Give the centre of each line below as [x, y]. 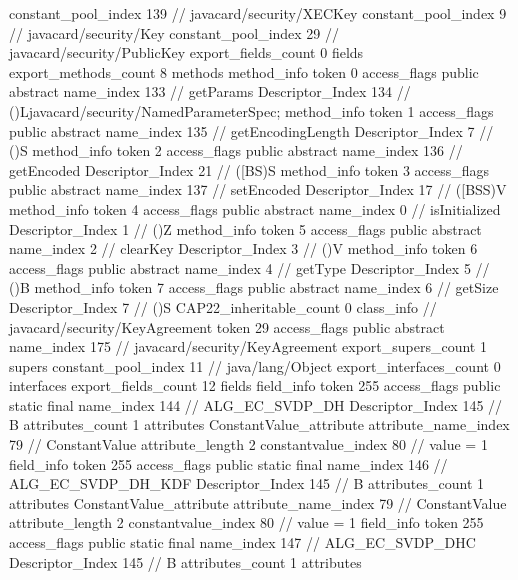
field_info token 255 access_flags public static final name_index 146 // [228, 463]
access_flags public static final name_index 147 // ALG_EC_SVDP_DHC [242, 542]
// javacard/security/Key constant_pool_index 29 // [174, 32]
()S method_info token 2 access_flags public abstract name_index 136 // [236, 150]
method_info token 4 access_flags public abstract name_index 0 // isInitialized [255, 208]
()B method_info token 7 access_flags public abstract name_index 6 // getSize [254, 287]
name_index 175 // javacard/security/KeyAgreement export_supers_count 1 [248, 346]
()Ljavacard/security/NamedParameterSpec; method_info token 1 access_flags [251, 110]
